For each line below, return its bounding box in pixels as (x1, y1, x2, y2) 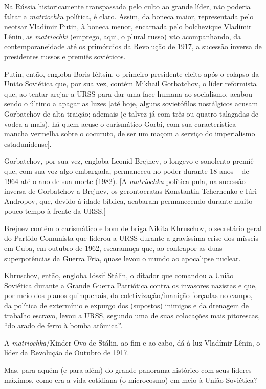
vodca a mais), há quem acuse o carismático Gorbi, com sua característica (4, 118, 236, 129)
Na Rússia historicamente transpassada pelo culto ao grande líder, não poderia (4, 1, 251, 11)
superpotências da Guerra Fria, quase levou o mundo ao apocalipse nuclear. (4, 253, 241, 263)
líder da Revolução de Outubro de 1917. (4, 347, 129, 358)
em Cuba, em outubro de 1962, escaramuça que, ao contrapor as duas (4, 243, 223, 254)
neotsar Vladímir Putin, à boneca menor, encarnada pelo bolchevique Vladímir (4, 21, 252, 32)
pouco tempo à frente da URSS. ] (4, 205, 106, 216)
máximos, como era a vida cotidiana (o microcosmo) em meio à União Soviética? (4, 374, 257, 385)
